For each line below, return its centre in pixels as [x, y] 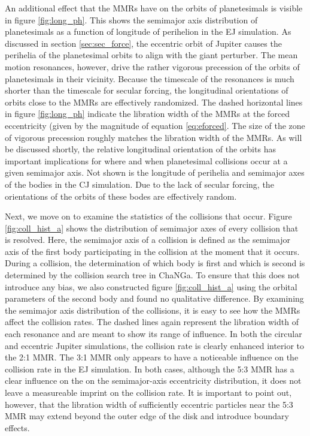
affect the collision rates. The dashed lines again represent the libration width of [152, 322]
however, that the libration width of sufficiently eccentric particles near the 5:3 [149, 404]
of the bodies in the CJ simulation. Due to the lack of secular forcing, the [139, 184]
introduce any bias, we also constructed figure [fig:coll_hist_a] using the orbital [151, 286]
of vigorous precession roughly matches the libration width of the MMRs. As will [154, 137]
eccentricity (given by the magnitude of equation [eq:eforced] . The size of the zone [155, 125]
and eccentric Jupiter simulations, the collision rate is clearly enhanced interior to [155, 345]
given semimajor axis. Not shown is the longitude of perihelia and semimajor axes [155, 172]
